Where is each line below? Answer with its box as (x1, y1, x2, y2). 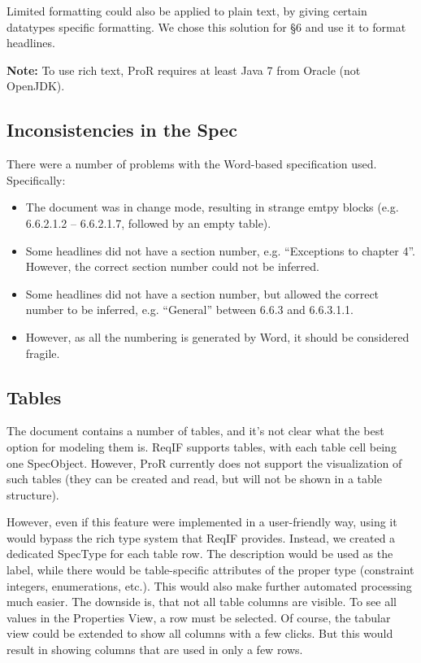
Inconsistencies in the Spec (7, 117, 237, 142)
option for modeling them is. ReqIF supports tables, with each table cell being (7, 438, 397, 455)
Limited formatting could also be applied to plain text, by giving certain (7, 2, 367, 19)
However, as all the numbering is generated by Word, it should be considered (25, 328, 410, 345)
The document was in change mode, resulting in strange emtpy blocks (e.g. (25, 198, 399, 216)
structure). (7, 486, 59, 503)
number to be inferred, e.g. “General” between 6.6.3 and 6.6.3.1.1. (25, 301, 354, 318)
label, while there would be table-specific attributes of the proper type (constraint (7, 561, 414, 578)
